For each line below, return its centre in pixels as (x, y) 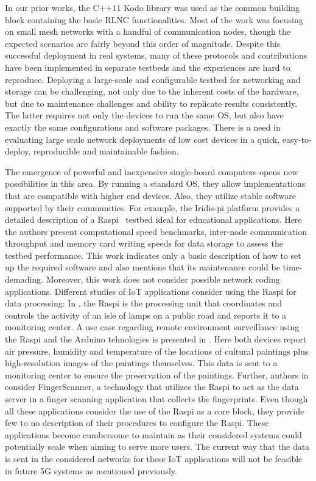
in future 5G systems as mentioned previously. (91, 470)
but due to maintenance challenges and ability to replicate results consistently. (151, 103)
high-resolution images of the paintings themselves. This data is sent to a (141, 363)
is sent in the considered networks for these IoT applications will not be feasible (154, 458)
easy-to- (297, 139)
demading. (24, 279)
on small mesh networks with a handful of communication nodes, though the (148, 31)
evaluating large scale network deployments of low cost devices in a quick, (142, 139)
